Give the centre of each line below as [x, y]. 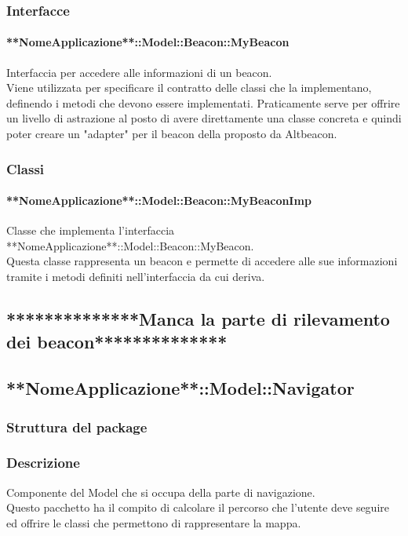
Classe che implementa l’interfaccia [91, 230]
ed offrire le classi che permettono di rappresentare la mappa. [154, 522]
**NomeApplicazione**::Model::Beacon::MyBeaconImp [159, 201]
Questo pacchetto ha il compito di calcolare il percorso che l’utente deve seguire [198, 507]
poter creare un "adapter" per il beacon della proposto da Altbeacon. [172, 134]
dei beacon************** [117, 342]
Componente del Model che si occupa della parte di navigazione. [161, 492]
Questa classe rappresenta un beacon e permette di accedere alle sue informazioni [202, 261]
